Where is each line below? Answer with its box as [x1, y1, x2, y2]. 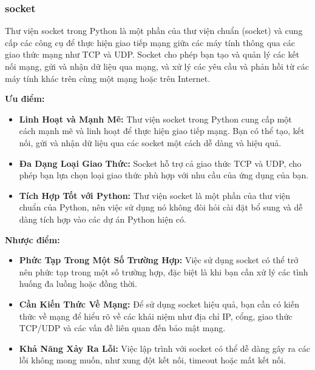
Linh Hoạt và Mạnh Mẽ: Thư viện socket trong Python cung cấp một [19, 112, 292, 125]
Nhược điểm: [5, 233, 60, 246]
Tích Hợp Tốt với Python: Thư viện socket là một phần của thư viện [19, 189, 291, 201]
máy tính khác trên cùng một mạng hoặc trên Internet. [5, 72, 211, 84]
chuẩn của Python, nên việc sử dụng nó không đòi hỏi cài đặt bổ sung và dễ [19, 201, 303, 214]
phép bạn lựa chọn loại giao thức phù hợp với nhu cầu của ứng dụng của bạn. [19, 169, 309, 181]
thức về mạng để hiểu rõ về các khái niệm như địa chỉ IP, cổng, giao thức [19, 309, 293, 322]
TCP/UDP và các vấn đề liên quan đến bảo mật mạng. [19, 321, 226, 334]
